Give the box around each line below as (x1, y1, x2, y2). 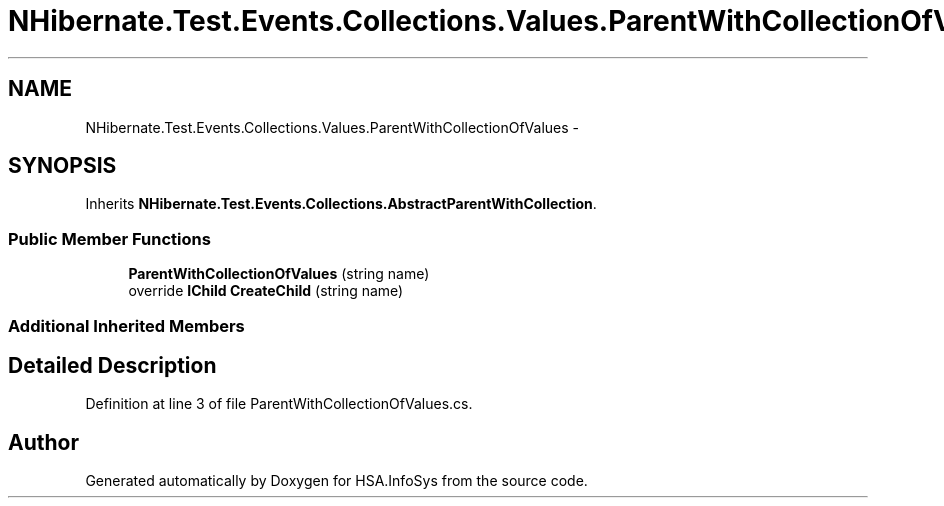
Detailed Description (8, 352, 217, 378)
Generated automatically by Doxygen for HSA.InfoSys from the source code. (85, 472, 588, 490)
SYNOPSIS (8, 153, 117, 179)
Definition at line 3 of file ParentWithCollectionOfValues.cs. (85, 395, 473, 413)
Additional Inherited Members (8, 315, 245, 336)
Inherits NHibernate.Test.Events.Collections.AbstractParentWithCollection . (85, 195, 597, 213)
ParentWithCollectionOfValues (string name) (128, 265, 430, 283)
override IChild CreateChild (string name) (128, 282, 404, 300)
